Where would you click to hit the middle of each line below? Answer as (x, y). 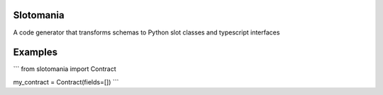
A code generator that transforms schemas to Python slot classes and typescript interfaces (146, 32)
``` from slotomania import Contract (65, 69)
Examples (35, 52)
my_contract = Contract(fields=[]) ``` (66, 82)
